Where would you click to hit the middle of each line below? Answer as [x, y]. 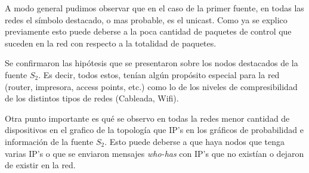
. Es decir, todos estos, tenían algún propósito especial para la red [159, 74]
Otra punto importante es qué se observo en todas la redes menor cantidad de [147, 118]
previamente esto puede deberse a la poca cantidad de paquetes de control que [148, 31]
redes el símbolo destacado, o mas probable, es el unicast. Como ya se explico [146, 19]
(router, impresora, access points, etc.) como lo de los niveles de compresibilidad [151, 86]
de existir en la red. [40, 165]
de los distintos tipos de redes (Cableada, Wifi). [92, 98]
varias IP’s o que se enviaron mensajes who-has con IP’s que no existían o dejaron [154, 153]
